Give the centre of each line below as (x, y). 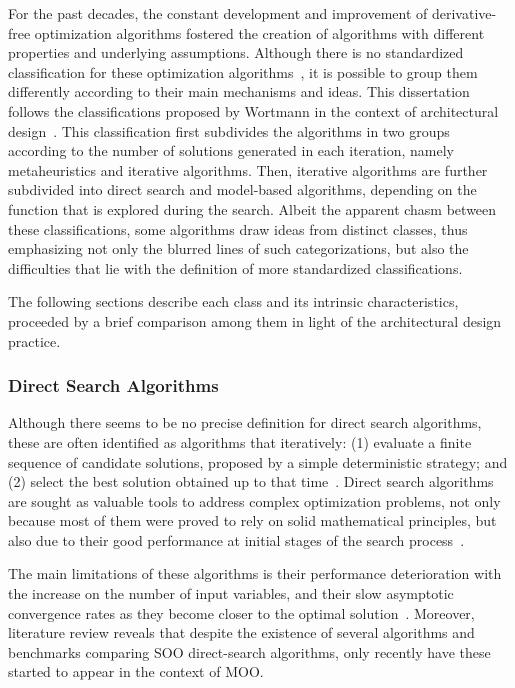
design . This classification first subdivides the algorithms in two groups (229, 130)
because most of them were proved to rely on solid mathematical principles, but (252, 520)
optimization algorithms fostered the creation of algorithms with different (259, 32)
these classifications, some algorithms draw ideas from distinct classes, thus (238, 228)
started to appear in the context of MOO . (136, 671)
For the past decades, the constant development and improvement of (218, 13)
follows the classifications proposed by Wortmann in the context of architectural (253, 110)
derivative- (464, 13)
